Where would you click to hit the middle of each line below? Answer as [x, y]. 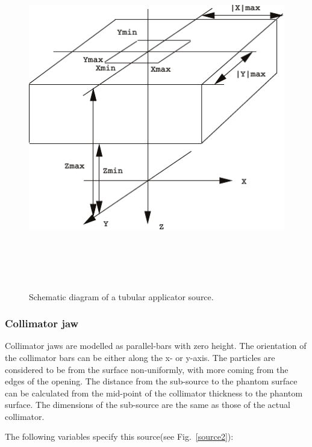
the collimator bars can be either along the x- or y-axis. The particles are [140, 357]
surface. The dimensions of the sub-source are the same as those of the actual [148, 405]
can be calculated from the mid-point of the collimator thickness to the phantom [154, 393]
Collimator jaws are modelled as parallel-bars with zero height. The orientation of [156, 346]
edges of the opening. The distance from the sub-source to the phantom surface [151, 381]
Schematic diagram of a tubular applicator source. [121, 296]
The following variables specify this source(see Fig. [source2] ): [119, 436]
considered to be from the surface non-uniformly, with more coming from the [147, 369]
